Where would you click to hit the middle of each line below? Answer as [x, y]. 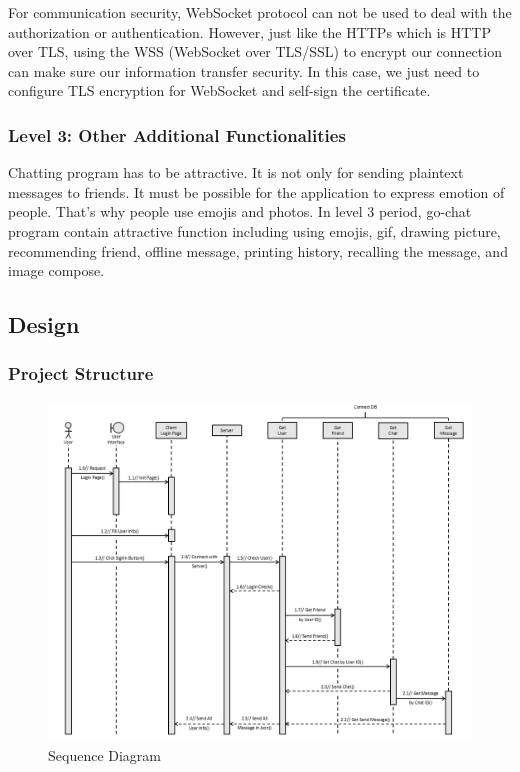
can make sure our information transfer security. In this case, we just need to [244, 70]
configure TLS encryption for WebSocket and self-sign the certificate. [219, 90]
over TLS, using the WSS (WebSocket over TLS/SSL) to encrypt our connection [255, 51]
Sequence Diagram [105, 754]
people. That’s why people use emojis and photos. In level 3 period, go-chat [240, 211]
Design [44, 324]
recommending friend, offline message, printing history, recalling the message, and [258, 250]
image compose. [56, 270]
